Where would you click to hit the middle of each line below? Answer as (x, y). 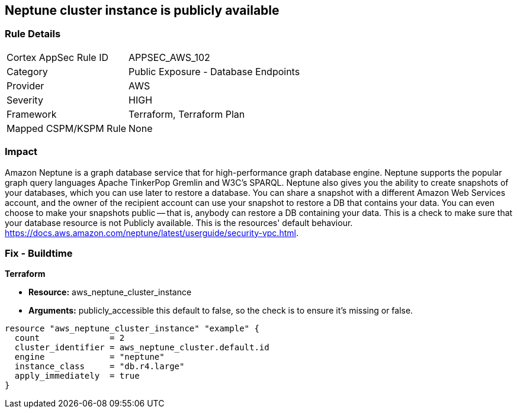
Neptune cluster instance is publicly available (142, 10)
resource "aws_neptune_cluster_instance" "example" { (132, 329)
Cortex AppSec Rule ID (58, 57)
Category (27, 71)
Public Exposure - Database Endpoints (214, 71)
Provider (25, 85)
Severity (25, 100)
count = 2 (70, 338)
